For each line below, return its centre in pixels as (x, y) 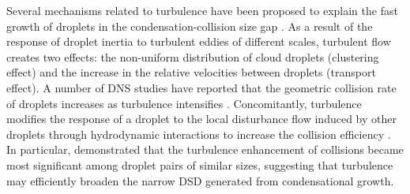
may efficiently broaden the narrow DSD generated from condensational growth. (200, 180)
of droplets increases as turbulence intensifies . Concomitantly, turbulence (184, 103)
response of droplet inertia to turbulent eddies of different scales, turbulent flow (199, 41)
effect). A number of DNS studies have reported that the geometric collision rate (201, 87)
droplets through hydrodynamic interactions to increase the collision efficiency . (199, 134)
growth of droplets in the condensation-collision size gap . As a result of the (190, 26)
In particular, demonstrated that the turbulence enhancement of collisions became (205, 149)
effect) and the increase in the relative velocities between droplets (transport (191, 72)
